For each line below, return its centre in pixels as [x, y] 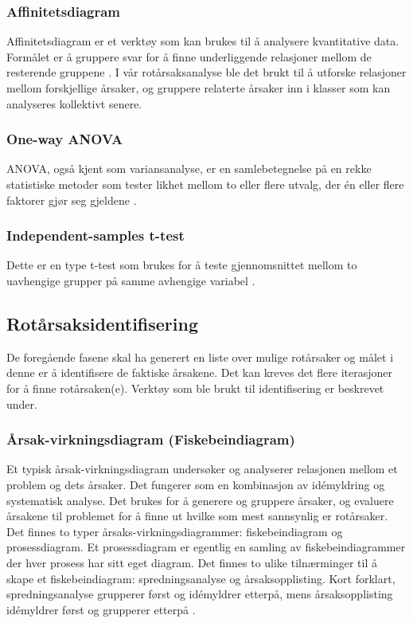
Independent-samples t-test [95, 235]
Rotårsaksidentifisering [103, 323]
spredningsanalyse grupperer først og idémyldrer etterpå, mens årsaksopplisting [200, 594]
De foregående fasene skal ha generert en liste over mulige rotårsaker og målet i [200, 357]
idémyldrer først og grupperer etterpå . [101, 609]
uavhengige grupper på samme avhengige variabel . [131, 280]
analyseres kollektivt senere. [74, 103]
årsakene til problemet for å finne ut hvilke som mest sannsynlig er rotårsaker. [197, 516]
